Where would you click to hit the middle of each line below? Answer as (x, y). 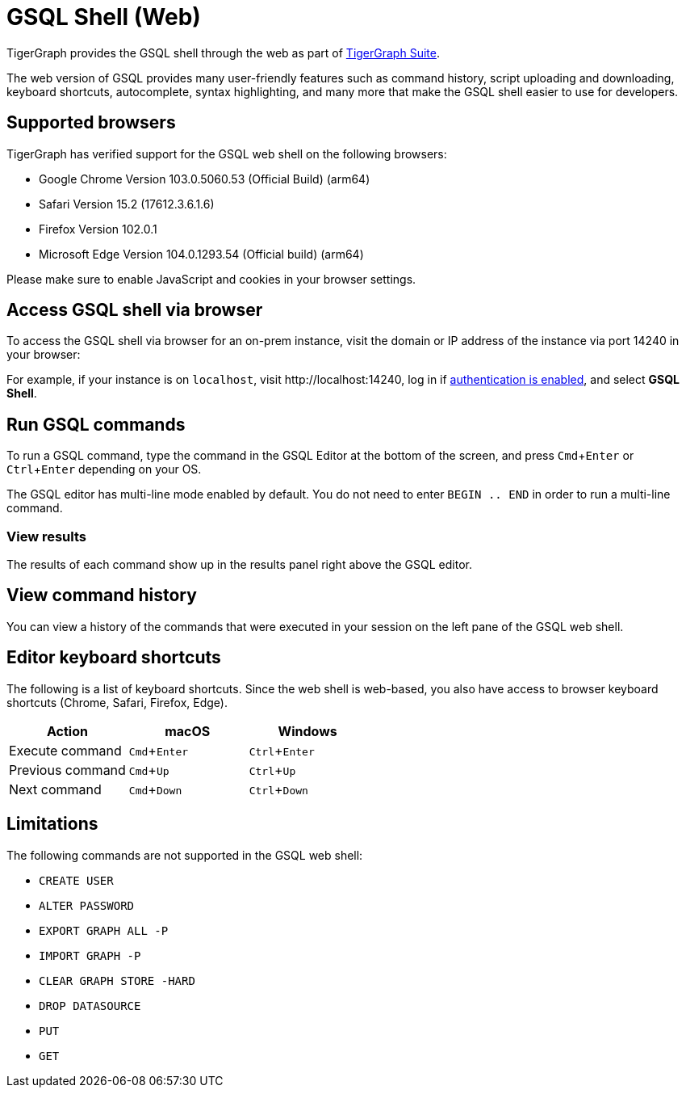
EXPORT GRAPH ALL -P (104, 930)
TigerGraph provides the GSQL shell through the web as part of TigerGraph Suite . (223, 53)
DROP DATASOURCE (90, 1006)
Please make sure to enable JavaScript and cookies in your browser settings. (211, 279)
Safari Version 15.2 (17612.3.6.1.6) (127, 204)
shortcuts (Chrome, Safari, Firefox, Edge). (117, 702)
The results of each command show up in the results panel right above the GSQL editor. (239, 565)
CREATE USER (76, 880)
